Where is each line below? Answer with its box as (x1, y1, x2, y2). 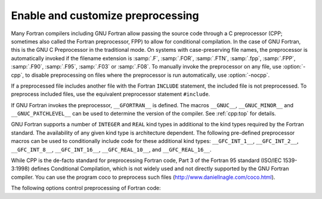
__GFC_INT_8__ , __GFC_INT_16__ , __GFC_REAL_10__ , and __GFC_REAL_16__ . (11, 146, 212, 153)
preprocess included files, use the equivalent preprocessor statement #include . (11, 91, 210, 98)
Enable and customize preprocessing (11, 9, 199, 22)
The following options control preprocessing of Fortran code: (11, 185, 161, 192)
